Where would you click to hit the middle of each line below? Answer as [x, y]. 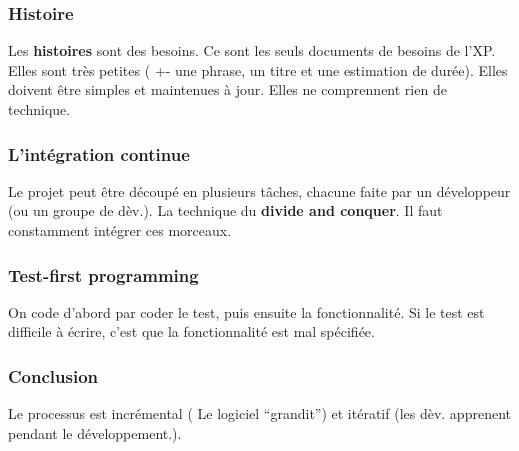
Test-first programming [103, 274]
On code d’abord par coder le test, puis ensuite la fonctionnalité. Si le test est [246, 311]
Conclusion [53, 375]
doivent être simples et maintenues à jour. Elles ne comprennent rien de [227, 89]
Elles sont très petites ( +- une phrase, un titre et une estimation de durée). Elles [258, 69]
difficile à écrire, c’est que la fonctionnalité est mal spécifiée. [191, 331]
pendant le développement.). [95, 432]
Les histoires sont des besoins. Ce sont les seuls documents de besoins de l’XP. [252, 50]
